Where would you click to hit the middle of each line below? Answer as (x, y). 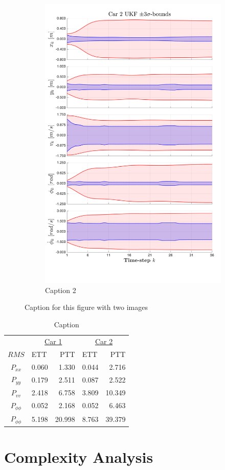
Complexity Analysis (79, 457)
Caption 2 (61, 290)
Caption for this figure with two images (86, 307)
